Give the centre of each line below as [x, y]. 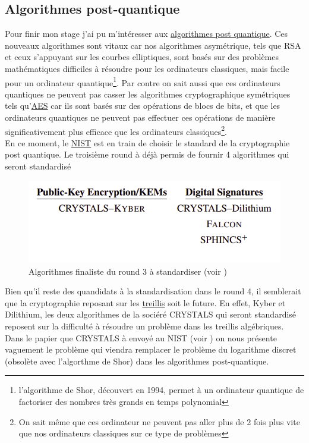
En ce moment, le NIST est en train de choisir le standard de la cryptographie [147, 142]
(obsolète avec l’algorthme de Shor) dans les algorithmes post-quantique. [137, 361]
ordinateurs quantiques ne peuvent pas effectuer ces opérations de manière [140, 117]
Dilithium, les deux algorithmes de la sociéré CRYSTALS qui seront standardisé [151, 314]
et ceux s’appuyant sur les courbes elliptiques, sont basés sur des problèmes [142, 57]
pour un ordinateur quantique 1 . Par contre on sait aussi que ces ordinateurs [143, 81]
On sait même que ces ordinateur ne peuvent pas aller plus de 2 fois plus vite [159, 421]
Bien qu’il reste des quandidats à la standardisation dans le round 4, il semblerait [153, 291]
